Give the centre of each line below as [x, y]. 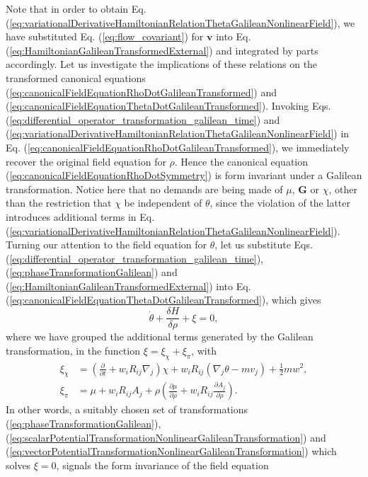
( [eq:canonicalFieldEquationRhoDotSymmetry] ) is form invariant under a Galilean [184, 175]
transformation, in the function [73, 350]
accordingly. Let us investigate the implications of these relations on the [162, 64]
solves [18, 465]
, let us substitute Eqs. [264, 245]
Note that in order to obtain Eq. [76, 8]
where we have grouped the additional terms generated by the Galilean [160, 337]
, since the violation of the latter [280, 203]
